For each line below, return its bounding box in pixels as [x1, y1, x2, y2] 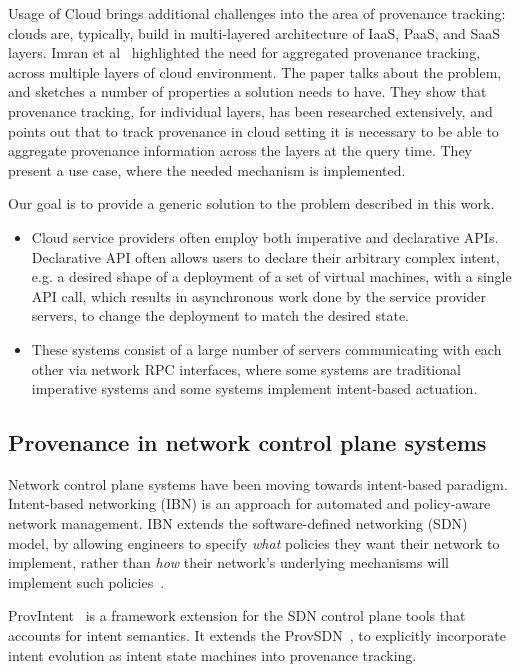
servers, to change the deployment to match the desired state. [31, 305, 409, 326]
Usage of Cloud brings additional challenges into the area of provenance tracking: [8, 3, 506, 23]
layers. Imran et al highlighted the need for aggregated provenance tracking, [8, 42, 481, 63]
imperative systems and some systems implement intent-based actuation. [31, 378, 478, 399]
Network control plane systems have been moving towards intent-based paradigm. [8, 473, 508, 494]
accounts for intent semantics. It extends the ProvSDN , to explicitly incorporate [8, 625, 506, 646]
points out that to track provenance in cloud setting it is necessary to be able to [8, 120, 499, 141]
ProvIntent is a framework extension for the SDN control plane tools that [8, 605, 466, 626]
